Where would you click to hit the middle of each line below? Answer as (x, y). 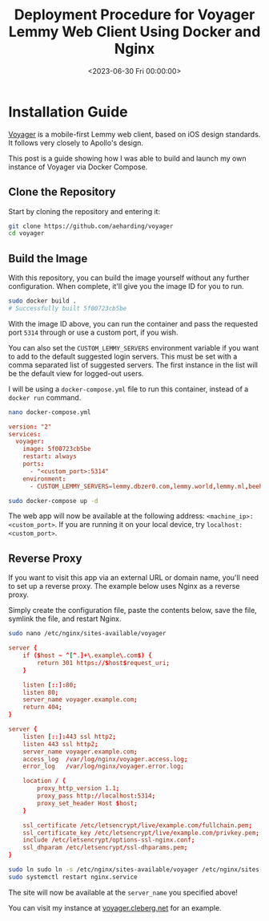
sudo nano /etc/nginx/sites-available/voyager (87, 634)
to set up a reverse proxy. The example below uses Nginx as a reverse (124, 586)
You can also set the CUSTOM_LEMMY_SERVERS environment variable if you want (134, 347)
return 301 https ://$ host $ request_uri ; (104, 663)
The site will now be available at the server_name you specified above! (123, 892)
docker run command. (45, 397)
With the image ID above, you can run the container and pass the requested (133, 323)
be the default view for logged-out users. (76, 373)
